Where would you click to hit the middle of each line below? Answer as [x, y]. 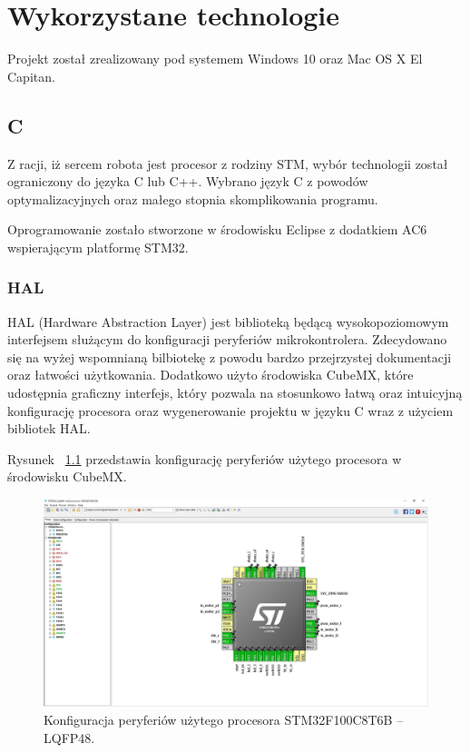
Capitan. [31, 76]
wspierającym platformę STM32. [98, 247]
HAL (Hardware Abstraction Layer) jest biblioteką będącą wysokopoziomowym [228, 321]
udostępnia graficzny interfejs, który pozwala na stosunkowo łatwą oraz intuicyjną [235, 393]
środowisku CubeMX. [67, 476]
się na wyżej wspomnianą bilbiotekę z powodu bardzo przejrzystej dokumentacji [230, 357]
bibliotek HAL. [49, 428]
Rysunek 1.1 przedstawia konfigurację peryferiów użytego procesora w [205, 458]
